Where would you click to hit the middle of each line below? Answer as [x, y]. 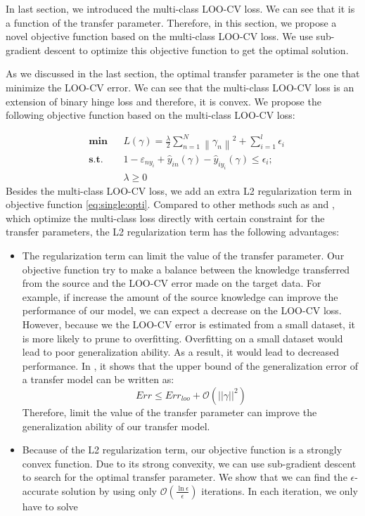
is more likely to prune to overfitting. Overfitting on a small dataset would [182, 338]
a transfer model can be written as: [98, 379]
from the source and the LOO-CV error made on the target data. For [172, 283]
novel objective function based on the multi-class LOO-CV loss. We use [159, 36]
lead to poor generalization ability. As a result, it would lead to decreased [181, 352]
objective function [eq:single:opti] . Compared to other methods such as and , [170, 204]
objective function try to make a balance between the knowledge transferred [186, 269]
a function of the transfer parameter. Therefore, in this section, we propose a [171, 22]
